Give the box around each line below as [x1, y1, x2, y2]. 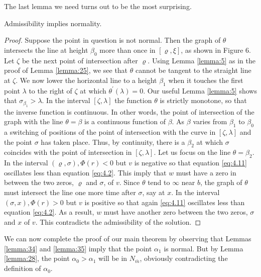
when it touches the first [168, 74, 243, 85]
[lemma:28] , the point [4, 253, 70, 263]
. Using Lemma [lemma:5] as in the [148, 55, 255, 65]
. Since [119, 177, 140, 188]
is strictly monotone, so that [160, 95, 247, 106]
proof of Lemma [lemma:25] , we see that [4, 65, 128, 75]
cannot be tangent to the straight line [135, 65, 251, 75]
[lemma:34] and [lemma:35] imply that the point [4, 243, 152, 253]
